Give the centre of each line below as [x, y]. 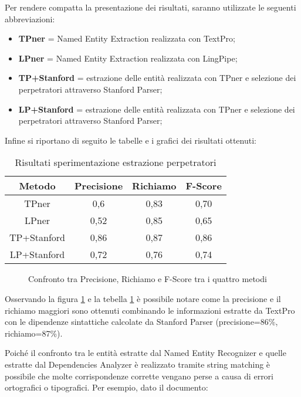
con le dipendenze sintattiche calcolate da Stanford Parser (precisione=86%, [141, 322]
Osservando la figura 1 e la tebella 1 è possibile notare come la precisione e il [143, 298]
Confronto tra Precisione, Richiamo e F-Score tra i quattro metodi [148, 279]
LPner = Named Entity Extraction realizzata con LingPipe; [128, 58]
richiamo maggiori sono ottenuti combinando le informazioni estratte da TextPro [150, 310]
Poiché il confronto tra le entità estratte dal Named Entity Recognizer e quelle [146, 353]
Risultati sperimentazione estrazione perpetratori [116, 162]
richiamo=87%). [34, 333]
